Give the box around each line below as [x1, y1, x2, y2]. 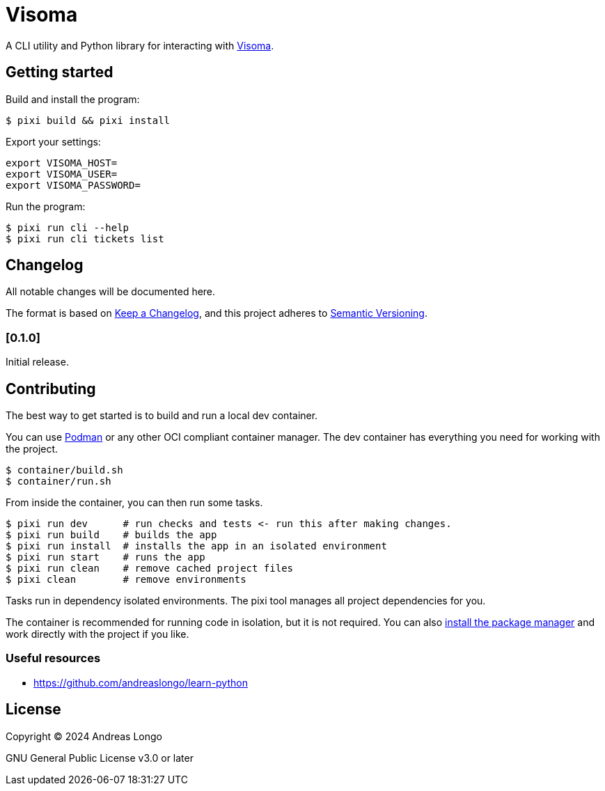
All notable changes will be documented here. [6, 285, 216, 298]
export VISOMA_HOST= [6, 157, 118, 169]
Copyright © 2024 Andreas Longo [6, 730, 162, 742]
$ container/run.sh [6, 476, 111, 487]
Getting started [6, 63, 113, 81]
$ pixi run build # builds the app [6, 529, 217, 541]
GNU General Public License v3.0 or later [6, 751, 194, 764]
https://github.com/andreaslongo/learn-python [33, 676, 248, 689]
